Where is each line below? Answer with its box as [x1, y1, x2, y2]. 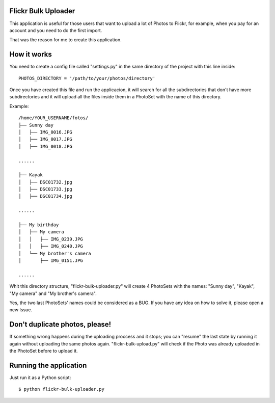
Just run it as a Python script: [9, 374, 71, 381]
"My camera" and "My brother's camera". [9, 290, 97, 297]
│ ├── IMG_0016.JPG [18, 129, 72, 135]
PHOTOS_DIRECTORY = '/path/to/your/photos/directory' [18, 75, 155, 81]
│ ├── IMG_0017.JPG [18, 137, 72, 142]
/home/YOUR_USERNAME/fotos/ [18, 115, 89, 121]
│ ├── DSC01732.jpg [18, 179, 72, 185]
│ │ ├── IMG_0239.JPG [18, 236, 84, 242]
